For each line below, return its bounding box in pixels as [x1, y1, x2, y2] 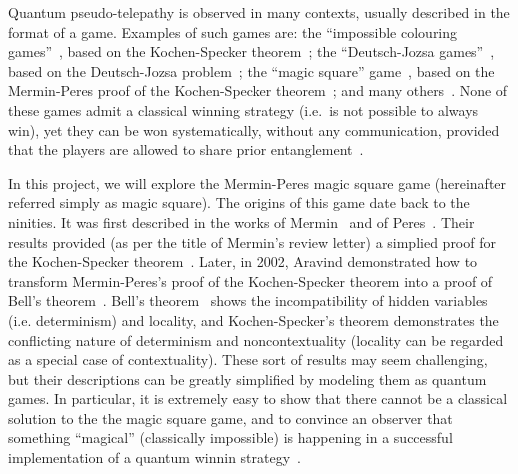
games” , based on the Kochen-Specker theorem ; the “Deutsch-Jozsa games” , [8, 41, 495, 62]
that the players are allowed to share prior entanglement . [8, 139, 364, 160]
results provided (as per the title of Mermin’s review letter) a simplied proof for [8, 231, 496, 252]
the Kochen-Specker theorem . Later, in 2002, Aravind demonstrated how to [8, 251, 478, 272]
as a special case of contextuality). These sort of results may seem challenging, [8, 349, 488, 370]
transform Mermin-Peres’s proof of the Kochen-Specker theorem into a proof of [8, 270, 493, 291]
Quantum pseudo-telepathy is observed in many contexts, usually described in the [8, 2, 510, 22]
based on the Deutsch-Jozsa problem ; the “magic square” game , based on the [8, 60, 495, 81]
